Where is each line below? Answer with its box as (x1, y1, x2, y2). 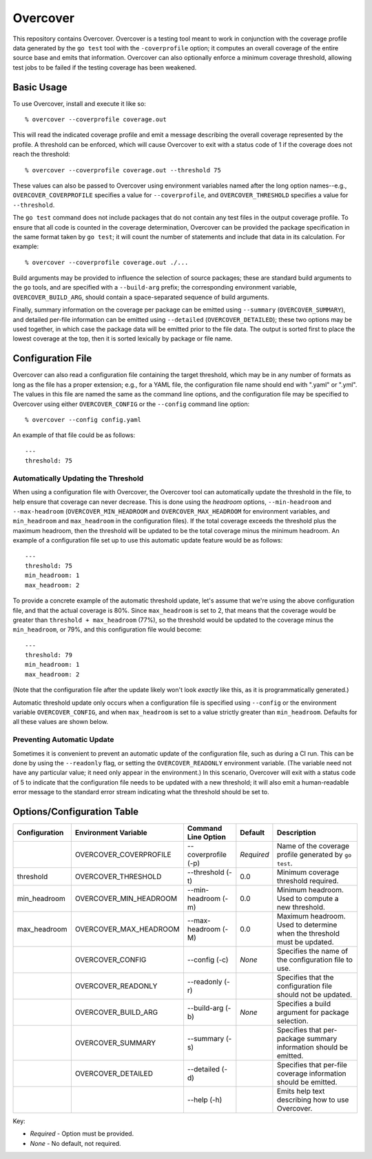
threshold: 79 (25, 652, 72, 659)
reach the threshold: (12, 150, 70, 159)
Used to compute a (276, 894, 339, 903)
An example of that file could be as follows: (12, 431, 136, 439)
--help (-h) (187, 1095, 223, 1105)
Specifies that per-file (276, 1060, 347, 1070)
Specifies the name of (276, 947, 348, 956)
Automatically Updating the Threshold (12, 473, 144, 483)
